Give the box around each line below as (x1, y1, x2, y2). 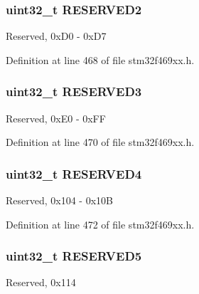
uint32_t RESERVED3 (6, 83, 142, 100)
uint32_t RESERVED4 (6, 164, 142, 182)
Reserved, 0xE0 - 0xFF (6, 110, 106, 125)
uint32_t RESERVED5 (6, 247, 142, 265)
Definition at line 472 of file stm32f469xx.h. (6, 216, 195, 231)
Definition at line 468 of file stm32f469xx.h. (6, 52, 195, 67)
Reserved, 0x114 (6, 275, 76, 290)
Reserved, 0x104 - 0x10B (6, 193, 113, 208)
